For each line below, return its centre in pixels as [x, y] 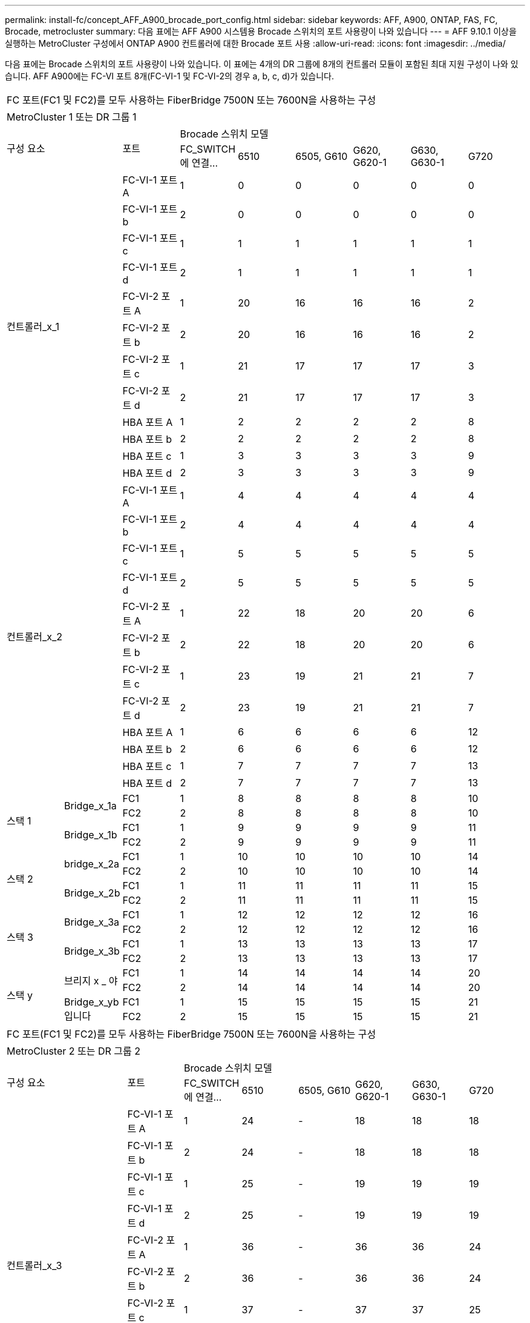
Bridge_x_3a [92, 922]
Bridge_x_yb [92, 1002]
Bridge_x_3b [92, 951]
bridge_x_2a [92, 864]
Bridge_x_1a [90, 806]
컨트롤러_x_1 [33, 327]
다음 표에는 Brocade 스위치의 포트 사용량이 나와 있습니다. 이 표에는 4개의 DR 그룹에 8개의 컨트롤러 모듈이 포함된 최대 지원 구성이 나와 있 [262, 64]
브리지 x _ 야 [91, 981]
